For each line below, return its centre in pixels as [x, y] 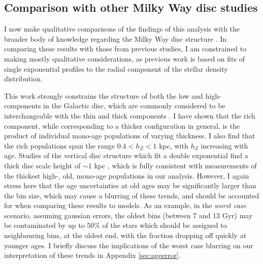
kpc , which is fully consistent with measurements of [175, 165]
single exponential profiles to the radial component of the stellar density [116, 68]
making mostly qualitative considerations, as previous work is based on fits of [125, 58]
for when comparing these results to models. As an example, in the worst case [125, 205]
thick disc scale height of [42, 165]
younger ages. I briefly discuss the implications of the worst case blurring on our [129, 245]
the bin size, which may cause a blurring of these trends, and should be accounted [132, 195]
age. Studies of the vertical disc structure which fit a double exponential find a [126, 155]
